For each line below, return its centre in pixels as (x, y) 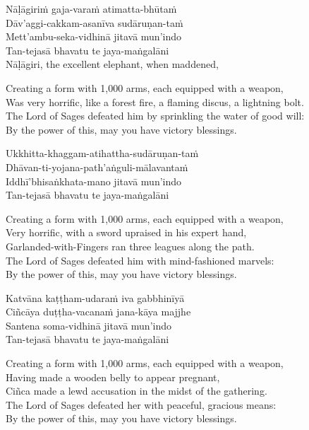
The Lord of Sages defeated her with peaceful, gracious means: (141, 404)
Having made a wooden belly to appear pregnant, (113, 377)
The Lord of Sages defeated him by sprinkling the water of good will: (155, 116)
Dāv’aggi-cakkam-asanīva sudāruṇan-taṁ (95, 22)
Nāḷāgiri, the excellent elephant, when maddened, (112, 64)
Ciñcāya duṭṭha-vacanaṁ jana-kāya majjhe (98, 312)
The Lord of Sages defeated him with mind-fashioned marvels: (140, 260)
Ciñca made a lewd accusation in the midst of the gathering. (137, 391)
